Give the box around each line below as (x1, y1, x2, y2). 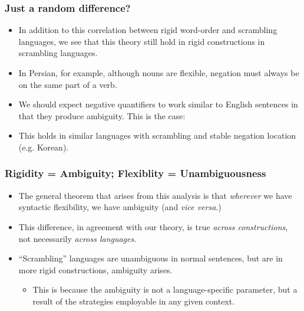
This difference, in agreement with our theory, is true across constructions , (18, 220, 288, 233)
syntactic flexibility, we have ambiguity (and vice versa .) (18, 201, 222, 213)
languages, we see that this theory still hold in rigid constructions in (18, 35, 265, 47)
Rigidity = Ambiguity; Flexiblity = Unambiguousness (5, 166, 266, 181)
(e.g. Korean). (18, 140, 69, 153)
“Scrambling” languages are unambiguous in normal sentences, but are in (18, 252, 283, 264)
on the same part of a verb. (18, 78, 117, 90)
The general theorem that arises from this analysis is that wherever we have (18, 189, 292, 201)
